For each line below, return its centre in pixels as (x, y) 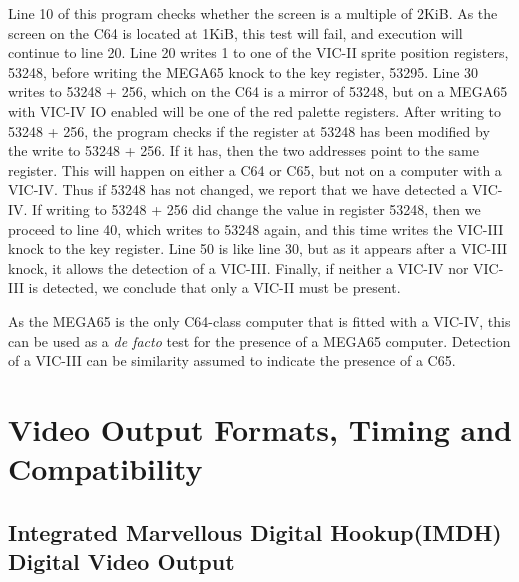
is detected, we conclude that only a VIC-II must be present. (214, 287)
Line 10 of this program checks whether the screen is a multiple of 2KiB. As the (253, 13)
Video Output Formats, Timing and (260, 428)
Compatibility (105, 468)
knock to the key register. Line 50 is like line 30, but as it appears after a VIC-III (258, 248)
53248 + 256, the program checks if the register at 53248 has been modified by (249, 130)
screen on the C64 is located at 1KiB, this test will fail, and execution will (235, 32)
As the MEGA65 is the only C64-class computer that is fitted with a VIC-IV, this (259, 320)
